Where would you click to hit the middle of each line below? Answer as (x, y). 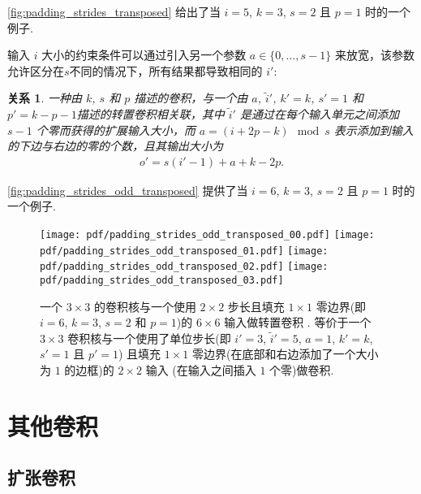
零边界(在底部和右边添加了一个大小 (285, 354)
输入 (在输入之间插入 (201, 369)
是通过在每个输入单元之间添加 (319, 113)
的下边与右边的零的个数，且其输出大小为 (115, 146)
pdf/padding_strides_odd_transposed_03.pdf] (162, 280)
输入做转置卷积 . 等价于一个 (298, 322)
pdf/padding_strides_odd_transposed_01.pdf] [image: (184, 251)
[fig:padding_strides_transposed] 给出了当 (114, 11)
